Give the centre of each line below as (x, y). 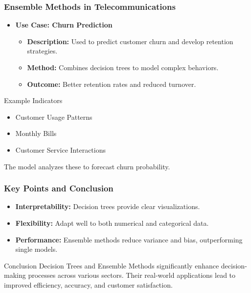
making (15, 275)
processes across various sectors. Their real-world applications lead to (132, 275)
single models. (36, 249)
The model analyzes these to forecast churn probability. (87, 166)
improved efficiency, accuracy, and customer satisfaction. (88, 284)
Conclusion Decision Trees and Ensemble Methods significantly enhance (112, 265)
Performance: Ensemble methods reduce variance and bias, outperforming (129, 239)
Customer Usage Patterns (54, 117)
